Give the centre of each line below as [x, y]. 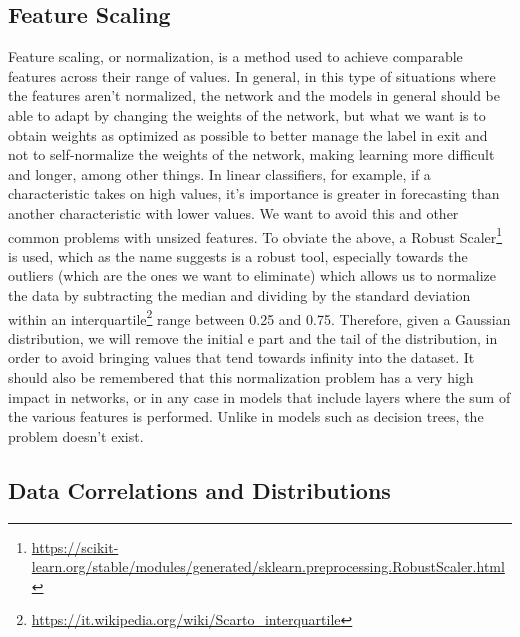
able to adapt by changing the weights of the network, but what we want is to [247, 114]
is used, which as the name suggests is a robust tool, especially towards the [238, 255]
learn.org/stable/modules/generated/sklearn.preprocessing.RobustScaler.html [268, 566]
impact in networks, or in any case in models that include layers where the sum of [259, 396]
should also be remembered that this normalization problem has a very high [241, 377]
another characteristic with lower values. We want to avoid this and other [233, 212]
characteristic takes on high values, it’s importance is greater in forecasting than [254, 193]
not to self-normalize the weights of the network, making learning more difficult [251, 154]
